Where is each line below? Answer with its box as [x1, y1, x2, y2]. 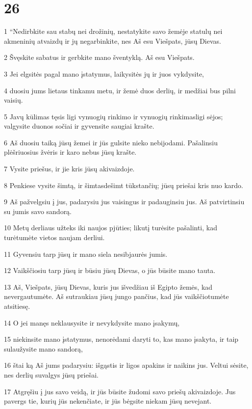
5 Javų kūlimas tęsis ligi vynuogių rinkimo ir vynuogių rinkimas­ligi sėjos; [4, 111, 223, 121]
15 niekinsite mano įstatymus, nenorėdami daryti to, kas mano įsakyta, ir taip [4, 334, 239, 344]
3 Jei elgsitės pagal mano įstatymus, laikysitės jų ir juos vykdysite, [4, 68, 204, 79]
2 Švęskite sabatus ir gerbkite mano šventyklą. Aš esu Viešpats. [4, 52, 195, 62]
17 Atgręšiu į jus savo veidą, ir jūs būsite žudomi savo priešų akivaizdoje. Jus [4, 386, 236, 396]
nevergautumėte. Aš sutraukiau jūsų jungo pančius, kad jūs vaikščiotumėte [4, 291, 229, 301]
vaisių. [4, 95, 23, 105]
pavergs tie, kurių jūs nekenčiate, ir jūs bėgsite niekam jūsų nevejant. [4, 396, 212, 406]
